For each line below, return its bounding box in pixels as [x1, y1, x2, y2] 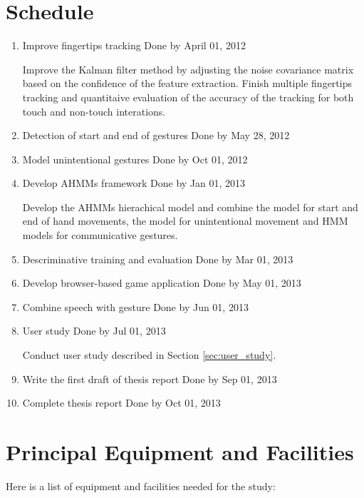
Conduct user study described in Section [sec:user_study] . [22, 347, 276, 362]
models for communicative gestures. [22, 228, 178, 243]
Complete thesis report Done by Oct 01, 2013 [22, 395, 221, 410]
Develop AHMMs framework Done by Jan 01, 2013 [22, 176, 246, 190]
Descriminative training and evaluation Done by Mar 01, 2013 [22, 251, 293, 266]
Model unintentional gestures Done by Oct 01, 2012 [22, 151, 248, 166]
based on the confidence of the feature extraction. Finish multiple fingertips [22, 76, 352, 91]
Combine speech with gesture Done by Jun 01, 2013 [22, 299, 249, 314]
